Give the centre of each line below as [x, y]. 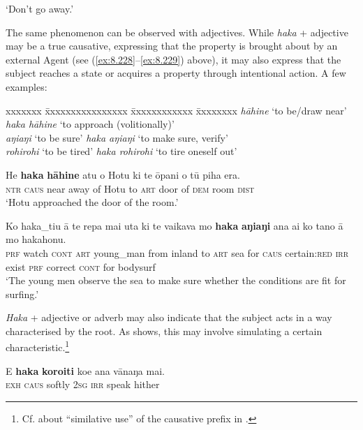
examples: [27, 86]
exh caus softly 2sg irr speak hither [83, 384]
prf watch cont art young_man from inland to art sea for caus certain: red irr [177, 252]
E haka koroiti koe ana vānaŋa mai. [85, 370]
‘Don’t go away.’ [40, 8]
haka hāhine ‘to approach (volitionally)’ [90, 124]
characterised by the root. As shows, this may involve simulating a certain [164, 331]
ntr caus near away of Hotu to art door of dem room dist [130, 188]
